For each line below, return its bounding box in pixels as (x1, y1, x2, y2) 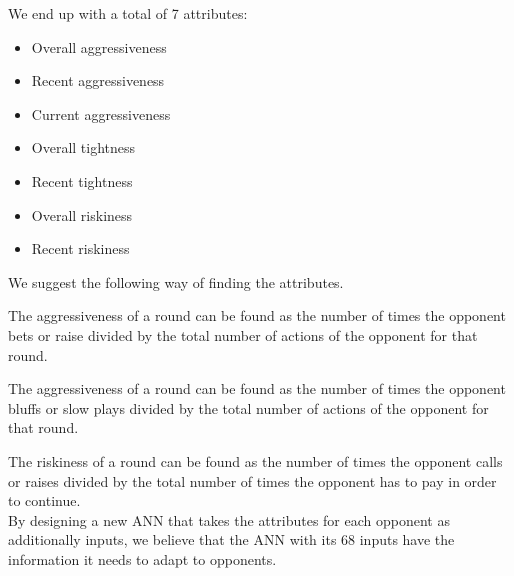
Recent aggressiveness (31, 70, 165, 91)
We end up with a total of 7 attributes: (8, 3, 248, 23)
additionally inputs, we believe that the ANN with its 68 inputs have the (8, 529, 455, 550)
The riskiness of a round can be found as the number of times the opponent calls (8, 450, 503, 471)
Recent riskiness (31, 238, 130, 259)
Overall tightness (31, 137, 136, 158)
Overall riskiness (31, 204, 133, 225)
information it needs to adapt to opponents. (8, 548, 277, 569)
